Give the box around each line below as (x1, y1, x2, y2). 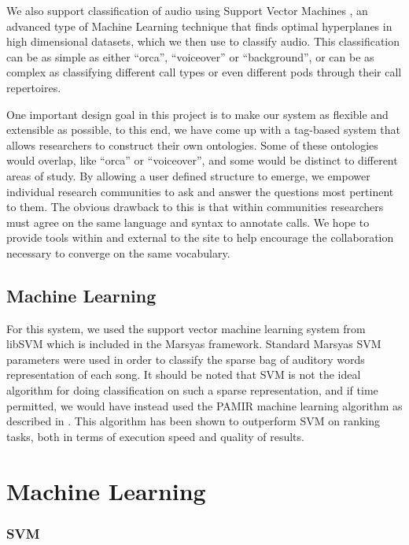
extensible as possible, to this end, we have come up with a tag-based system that (6, 121, 401, 138)
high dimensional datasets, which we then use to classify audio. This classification (6, 33, 400, 50)
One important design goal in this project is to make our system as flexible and (6, 106, 389, 122)
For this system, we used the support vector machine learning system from (6, 320, 366, 336)
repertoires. (6, 79, 61, 95)
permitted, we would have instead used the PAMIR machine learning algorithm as (6, 397, 403, 413)
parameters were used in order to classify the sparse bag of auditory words (6, 350, 365, 367)
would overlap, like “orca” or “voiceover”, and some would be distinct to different (6, 152, 398, 169)
